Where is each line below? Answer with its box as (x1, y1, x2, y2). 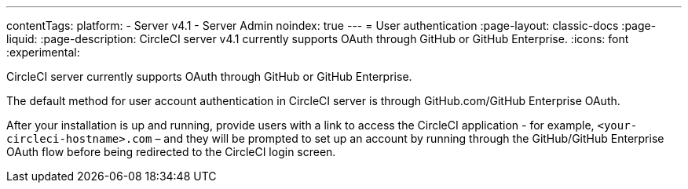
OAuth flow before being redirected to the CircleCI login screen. (6, 145, 336, 158)
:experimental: (6, 45, 80, 59)
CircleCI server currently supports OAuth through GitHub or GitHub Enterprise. (6, 70, 412, 83)
